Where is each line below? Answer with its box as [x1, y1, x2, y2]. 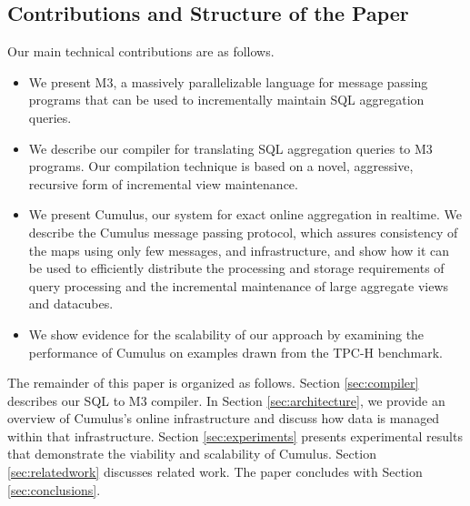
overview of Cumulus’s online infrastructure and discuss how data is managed [7, 409, 440, 428]
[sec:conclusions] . [7, 480, 101, 499]
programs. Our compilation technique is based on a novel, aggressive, [28, 157, 414, 176]
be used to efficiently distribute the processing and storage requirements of [28, 258, 445, 278]
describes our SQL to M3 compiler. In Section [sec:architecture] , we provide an [7, 390, 445, 410]
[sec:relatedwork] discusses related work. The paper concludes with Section [7, 462, 423, 481]
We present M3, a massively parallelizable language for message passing [28, 72, 428, 91]
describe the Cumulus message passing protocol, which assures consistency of [28, 222, 458, 241]
